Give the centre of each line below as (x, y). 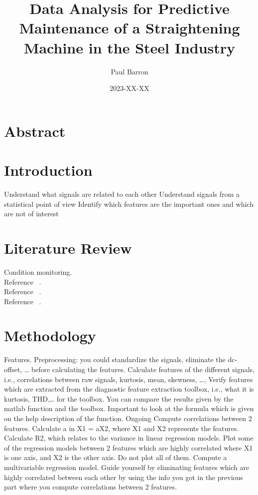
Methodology (50, 335)
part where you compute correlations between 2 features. (91, 487)
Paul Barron (129, 71)
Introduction (48, 170)
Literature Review (68, 247)
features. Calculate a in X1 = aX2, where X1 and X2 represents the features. (122, 428)
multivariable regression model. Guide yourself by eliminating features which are (127, 467)
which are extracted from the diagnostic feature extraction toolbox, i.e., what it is (129, 389)
